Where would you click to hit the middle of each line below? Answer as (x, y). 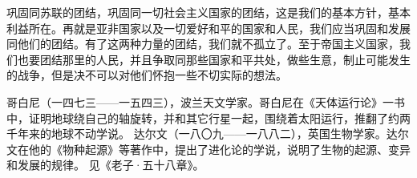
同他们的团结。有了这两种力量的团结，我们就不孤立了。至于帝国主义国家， (203, 44)
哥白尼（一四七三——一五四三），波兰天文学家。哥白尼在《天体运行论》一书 (206, 101)
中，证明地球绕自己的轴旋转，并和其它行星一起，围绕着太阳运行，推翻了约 (203, 117)
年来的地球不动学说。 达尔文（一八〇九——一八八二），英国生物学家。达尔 (213, 133)
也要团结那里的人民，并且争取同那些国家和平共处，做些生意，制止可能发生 (214, 59)
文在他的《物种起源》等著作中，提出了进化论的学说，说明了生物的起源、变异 (208, 149)
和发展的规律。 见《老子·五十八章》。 (105, 165)
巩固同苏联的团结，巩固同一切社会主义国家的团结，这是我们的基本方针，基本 (208, 12)
